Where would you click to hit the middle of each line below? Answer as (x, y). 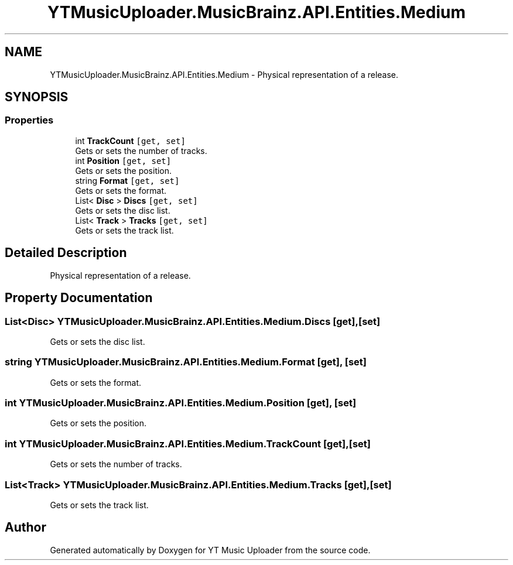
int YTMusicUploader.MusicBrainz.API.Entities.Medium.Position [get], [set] (181, 403)
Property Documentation (79, 298)
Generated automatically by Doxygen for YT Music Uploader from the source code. (210, 550)
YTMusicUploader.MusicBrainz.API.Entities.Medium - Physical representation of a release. (224, 74)
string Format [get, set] (127, 180)
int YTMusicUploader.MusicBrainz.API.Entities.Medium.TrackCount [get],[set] (188, 444)
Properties (29, 120)
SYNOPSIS (37, 97)
